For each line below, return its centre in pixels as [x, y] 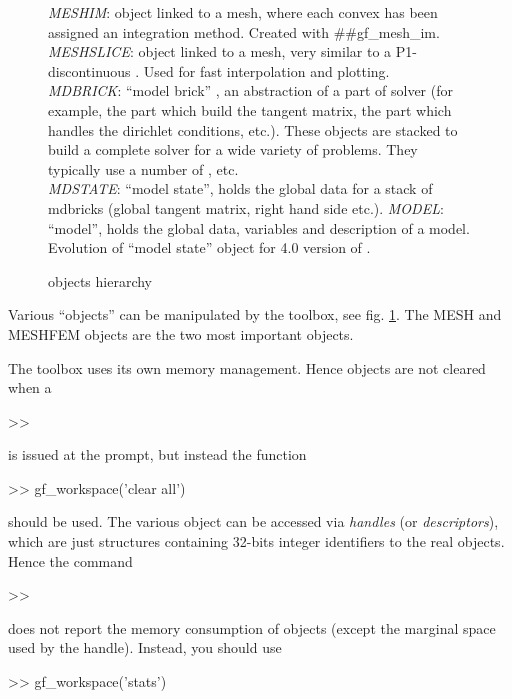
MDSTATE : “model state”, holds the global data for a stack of [240, 188]
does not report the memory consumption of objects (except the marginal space [252, 627]
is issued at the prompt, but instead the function [157, 454]
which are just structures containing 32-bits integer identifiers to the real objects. [256, 541]
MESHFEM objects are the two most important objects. [181, 333]
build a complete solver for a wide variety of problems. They [233, 149]
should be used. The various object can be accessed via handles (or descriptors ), [253, 521]
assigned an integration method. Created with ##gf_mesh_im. [244, 31]
